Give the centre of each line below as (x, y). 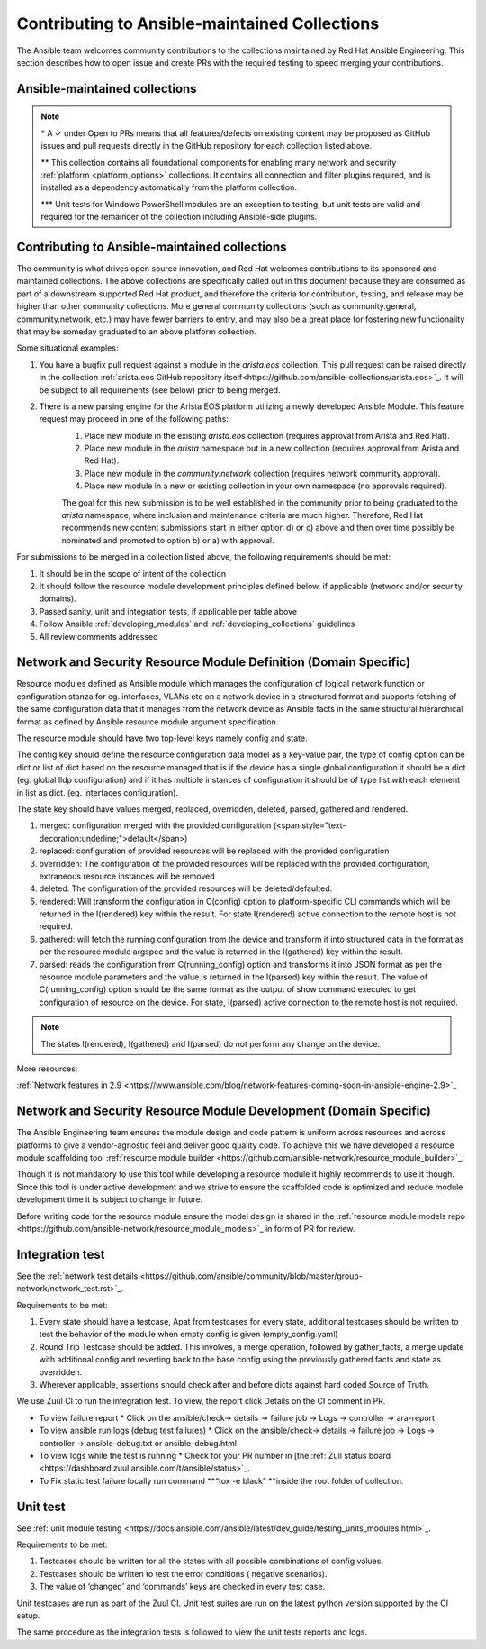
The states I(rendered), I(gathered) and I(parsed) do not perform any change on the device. (211, 1043)
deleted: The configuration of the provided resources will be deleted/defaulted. (186, 888)
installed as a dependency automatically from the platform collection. (169, 187)
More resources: (47, 1069)
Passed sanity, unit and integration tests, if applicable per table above (168, 611)
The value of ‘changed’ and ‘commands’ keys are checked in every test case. (182, 1587)
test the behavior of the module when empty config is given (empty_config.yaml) (189, 1335)
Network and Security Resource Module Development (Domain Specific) (224, 1111)
